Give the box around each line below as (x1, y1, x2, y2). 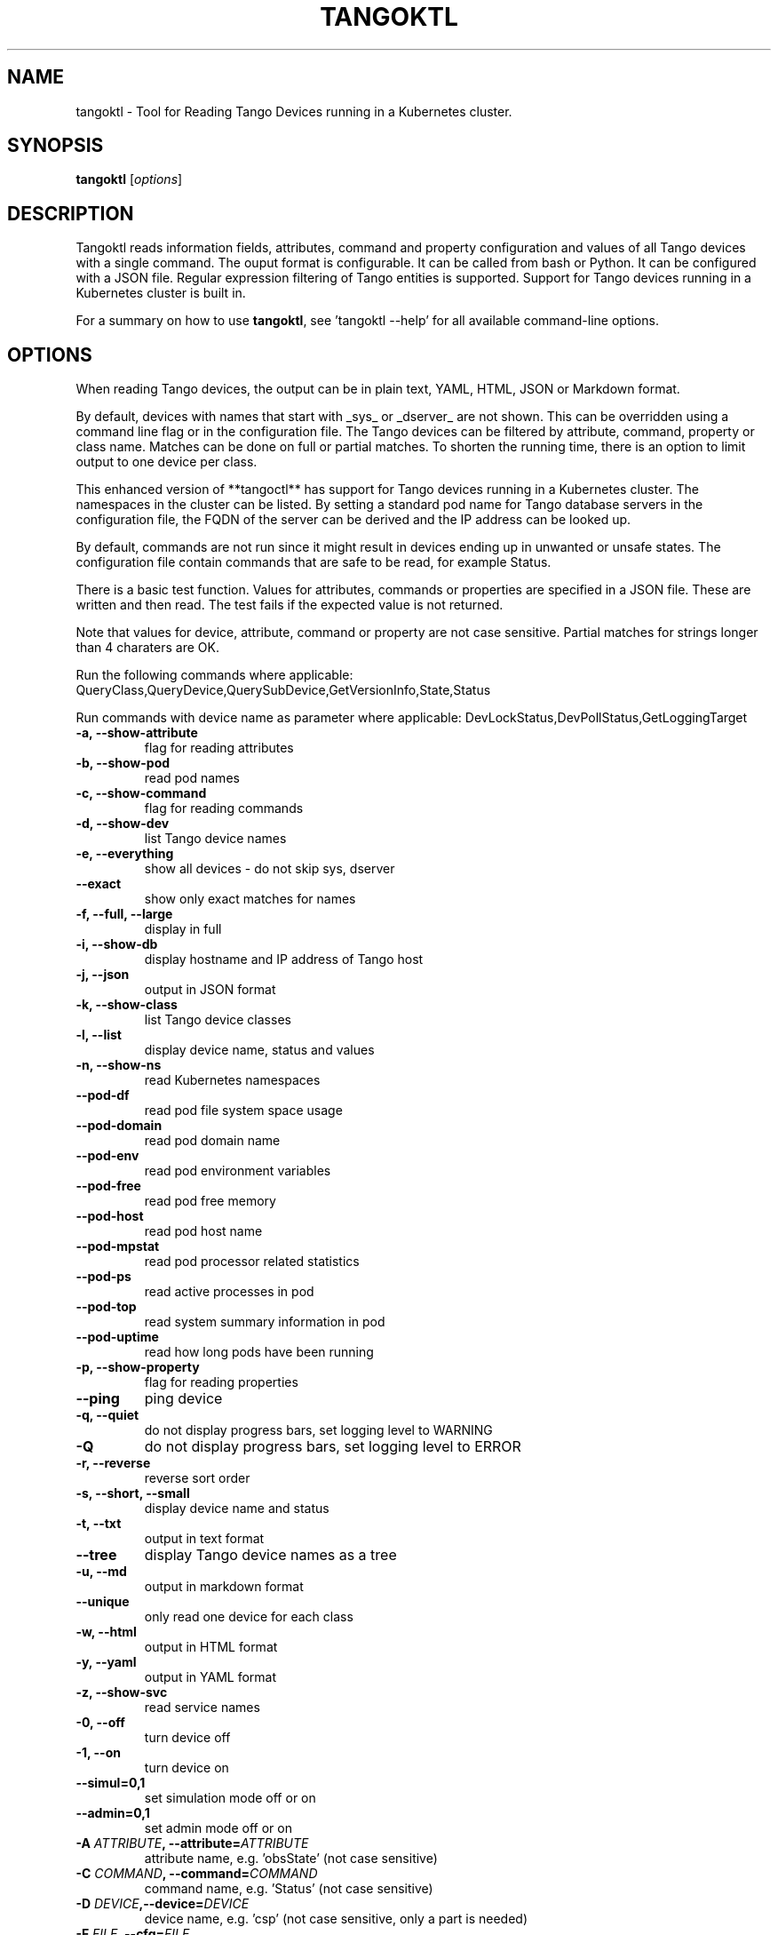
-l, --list (75, 1027, 122, 1043)
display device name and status (144, 1501, 329, 1517)
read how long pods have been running (144, 1344, 374, 1360)
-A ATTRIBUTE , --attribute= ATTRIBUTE (75, 1835, 309, 1851)
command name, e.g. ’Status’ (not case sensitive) (144, 1881, 433, 1897)
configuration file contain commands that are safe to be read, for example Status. (75, 554, 552, 570)
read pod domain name (144, 1133, 281, 1149)
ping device (144, 1390, 223, 1408)
